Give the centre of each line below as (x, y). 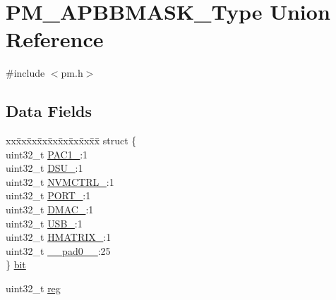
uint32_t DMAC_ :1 (50, 210)
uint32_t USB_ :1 (44, 223)
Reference (55, 39)
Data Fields (49, 111)
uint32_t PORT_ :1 (48, 195)
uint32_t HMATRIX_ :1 (59, 237)
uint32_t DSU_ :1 (44, 168)
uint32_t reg (33, 288)
